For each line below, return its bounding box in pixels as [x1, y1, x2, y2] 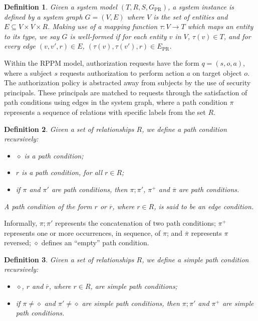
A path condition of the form [4, 201, 92, 211]
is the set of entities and [153, 11, 228, 22]
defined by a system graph [4, 11, 83, 22]
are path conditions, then [51, 184, 128, 194]
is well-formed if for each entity [70, 31, 167, 41]
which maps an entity [187, 21, 253, 32]
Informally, [4, 218, 38, 228]
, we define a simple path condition [142, 254, 249, 264]
